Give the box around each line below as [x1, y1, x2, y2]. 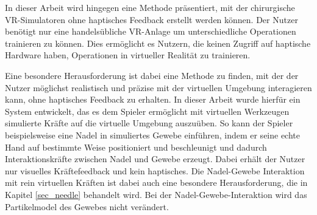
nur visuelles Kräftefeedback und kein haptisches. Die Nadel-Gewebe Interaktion [5, 164, 305, 177]
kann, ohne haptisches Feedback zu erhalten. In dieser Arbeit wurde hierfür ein [5, 93, 301, 106]
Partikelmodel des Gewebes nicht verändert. [5, 200, 169, 213]
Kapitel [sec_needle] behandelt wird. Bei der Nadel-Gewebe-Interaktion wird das [5, 188, 307, 200]
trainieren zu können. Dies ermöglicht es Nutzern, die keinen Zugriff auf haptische [5, 36, 311, 49]
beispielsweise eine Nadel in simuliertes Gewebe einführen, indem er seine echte [5, 128, 300, 141]
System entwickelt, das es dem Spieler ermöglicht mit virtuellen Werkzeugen [5, 104, 290, 117]
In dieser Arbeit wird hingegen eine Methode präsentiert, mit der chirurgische [5, 1, 295, 13]
